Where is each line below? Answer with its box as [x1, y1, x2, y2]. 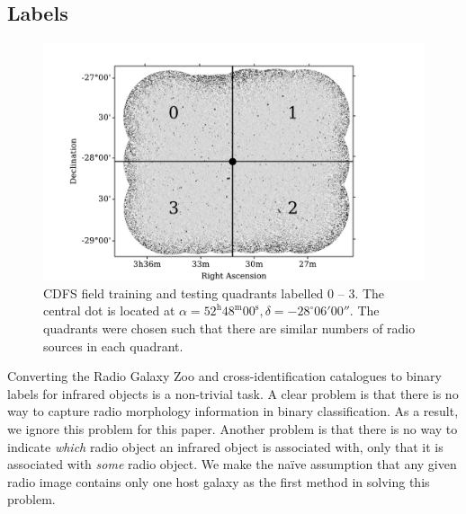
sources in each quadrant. [43, 336, 184, 355]
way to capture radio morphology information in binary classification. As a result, [7, 402, 459, 421]
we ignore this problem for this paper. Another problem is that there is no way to [7, 419, 458, 438]
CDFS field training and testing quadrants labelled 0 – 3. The [43, 283, 385, 302]
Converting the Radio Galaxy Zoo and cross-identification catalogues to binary [7, 367, 442, 385]
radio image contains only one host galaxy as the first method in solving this [7, 472, 430, 491]
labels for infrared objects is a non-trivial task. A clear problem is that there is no [7, 384, 459, 403]
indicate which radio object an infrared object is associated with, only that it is [7, 437, 444, 456]
